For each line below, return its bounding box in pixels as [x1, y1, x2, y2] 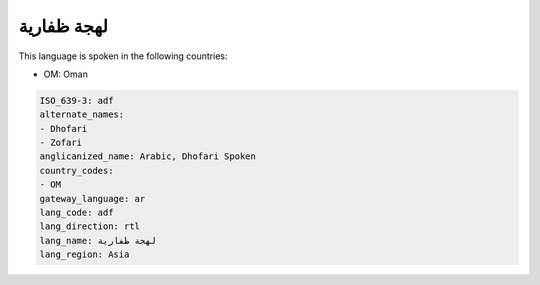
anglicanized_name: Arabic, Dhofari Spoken [39, 151, 257, 162]
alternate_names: [39, 109, 125, 120]
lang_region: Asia [39, 249, 130, 260]
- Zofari [39, 137, 83, 149]
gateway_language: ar [39, 193, 146, 204]
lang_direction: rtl [39, 221, 140, 232]
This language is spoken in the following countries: [18, 50, 228, 62]
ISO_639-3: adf [39, 95, 114, 106]
